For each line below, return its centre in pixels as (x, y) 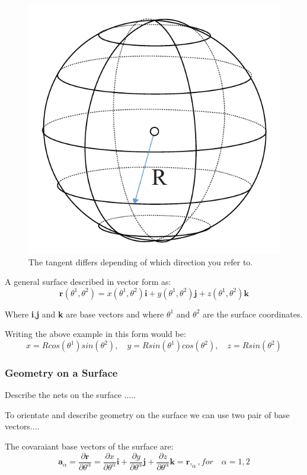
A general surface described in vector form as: (88, 282)
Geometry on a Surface (61, 372)
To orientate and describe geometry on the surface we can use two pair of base (147, 414)
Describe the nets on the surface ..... (70, 395)
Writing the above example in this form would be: (95, 334)
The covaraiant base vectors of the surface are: (89, 446)
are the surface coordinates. (253, 314)
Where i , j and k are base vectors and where (84, 314)
